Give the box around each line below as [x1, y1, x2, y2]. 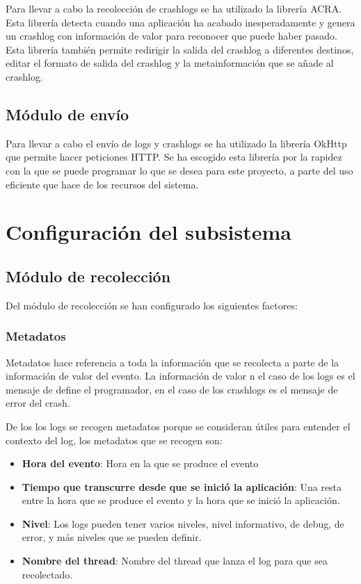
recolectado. [22, 567, 73, 581]
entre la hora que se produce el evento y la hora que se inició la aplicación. [22, 493, 340, 508]
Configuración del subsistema [6, 218, 291, 246]
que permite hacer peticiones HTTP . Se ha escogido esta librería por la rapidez [6, 149, 342, 164]
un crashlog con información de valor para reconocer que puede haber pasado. [6, 29, 337, 43]
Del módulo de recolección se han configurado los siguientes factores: [6, 298, 298, 312]
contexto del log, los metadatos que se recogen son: [6, 432, 223, 447]
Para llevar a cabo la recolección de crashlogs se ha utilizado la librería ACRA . [6, 1, 342, 15]
